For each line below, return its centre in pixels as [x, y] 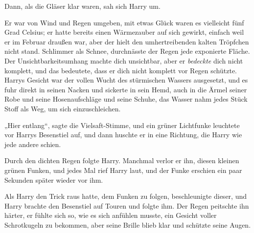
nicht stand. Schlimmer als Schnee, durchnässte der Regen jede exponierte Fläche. [127, 51]
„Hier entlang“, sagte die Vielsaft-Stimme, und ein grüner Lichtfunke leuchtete [122, 125]
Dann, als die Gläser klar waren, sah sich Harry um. [82, 6]
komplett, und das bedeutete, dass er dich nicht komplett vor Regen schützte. [121, 70]
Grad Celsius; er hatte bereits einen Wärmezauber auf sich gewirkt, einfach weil [124, 32]
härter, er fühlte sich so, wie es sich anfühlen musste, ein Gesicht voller [111, 215]
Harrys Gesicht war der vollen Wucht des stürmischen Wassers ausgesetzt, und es [126, 80]
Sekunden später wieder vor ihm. [54, 180]
